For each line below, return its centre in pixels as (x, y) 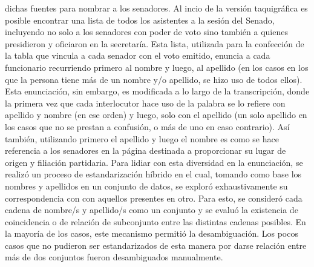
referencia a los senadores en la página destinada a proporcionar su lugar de (146, 150)
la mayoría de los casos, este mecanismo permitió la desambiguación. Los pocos (152, 233)
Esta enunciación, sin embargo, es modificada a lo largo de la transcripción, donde (157, 91)
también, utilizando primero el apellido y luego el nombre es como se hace (142, 138)
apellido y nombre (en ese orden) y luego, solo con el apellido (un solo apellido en (156, 115)
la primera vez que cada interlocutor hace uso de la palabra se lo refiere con (145, 103)
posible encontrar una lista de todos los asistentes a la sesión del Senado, (140, 20)
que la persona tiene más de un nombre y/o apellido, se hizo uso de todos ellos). (154, 79)
